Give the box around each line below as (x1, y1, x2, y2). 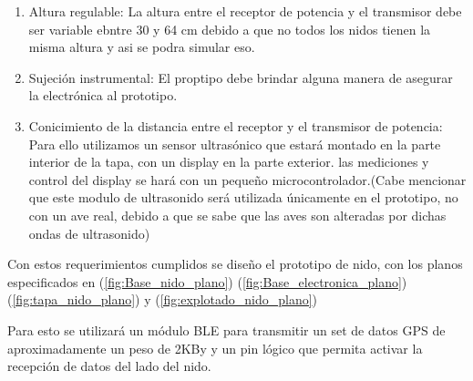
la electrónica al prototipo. (28, 86, 178, 105)
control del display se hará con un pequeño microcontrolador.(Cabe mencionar (28, 170, 467, 189)
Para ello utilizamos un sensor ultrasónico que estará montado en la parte (28, 134, 441, 153)
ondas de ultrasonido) (28, 223, 150, 242)
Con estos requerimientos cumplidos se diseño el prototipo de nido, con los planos (7, 254, 463, 273)
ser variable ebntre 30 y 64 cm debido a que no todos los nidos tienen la (28, 19, 431, 38)
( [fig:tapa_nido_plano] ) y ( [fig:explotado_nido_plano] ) (7, 290, 318, 309)
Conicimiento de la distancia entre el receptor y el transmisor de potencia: (28, 116, 443, 135)
